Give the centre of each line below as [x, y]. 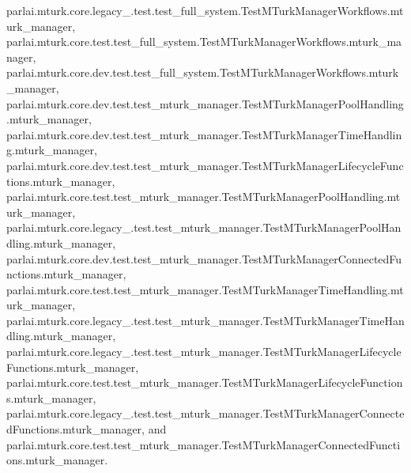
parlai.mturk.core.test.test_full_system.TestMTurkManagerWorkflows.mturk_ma [204, 42]
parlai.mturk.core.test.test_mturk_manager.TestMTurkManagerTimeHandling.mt [205, 289]
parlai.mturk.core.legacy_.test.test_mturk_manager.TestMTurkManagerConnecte [205, 413]
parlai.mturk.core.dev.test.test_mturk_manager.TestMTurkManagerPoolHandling [205, 103]
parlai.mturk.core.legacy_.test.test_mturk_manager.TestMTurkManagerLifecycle [204, 352]
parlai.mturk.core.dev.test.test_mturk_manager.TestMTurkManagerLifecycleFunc [205, 165]
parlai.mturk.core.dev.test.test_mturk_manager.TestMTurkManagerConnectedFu [204, 258]
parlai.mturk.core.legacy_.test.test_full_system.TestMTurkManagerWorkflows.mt [205, 10]
